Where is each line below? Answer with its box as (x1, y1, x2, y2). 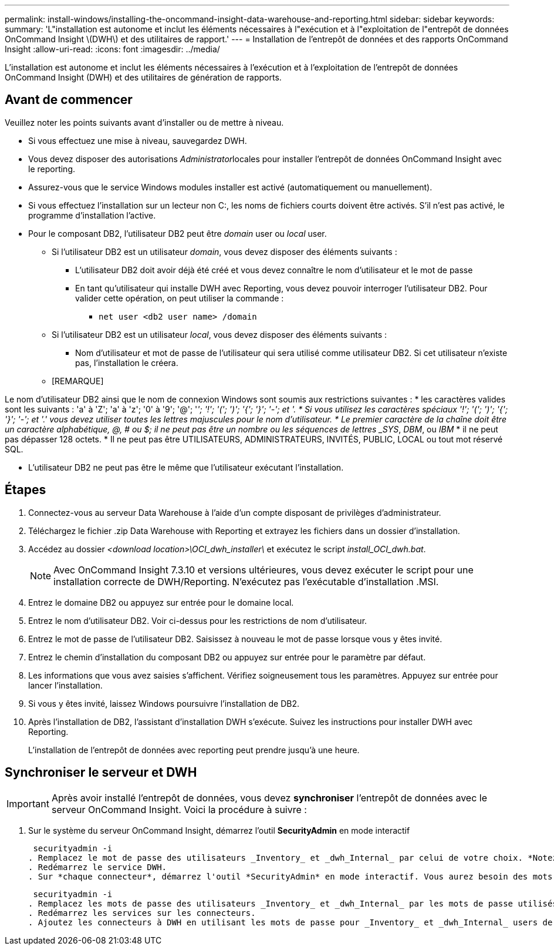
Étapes (5, 482, 46, 498)
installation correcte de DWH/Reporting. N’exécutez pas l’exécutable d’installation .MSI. (53, 575, 439, 588)
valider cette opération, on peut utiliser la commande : (75, 293, 284, 303)
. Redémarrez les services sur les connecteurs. (28, 908, 256, 918)
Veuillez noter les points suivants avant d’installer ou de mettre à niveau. (5, 117, 284, 127)
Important (6, 797, 49, 810)
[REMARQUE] (52, 375, 104, 386)
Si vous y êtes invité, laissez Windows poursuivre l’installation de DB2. (28, 698, 300, 709)
